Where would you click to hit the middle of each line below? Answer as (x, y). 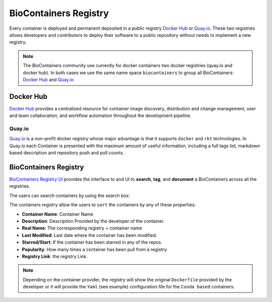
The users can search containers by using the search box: (70, 195)
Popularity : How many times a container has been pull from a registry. (95, 249)
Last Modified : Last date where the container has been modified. (89, 235)
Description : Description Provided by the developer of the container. (93, 221)
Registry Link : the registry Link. (55, 256)
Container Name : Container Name (58, 214)
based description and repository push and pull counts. (67, 153)
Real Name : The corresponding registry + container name (82, 228)
